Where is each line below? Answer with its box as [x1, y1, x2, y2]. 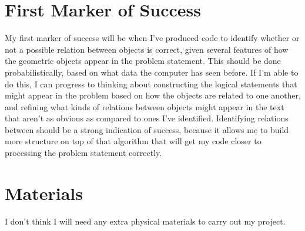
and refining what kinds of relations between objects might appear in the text [5, 100, 284, 113]
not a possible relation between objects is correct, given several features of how [5, 43, 289, 55]
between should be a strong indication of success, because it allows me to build [5, 123, 289, 135]
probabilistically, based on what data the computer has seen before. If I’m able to [5, 66, 299, 78]
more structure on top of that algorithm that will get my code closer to [5, 135, 262, 147]
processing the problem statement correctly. [5, 147, 162, 159]
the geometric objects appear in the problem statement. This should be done [5, 55, 281, 67]
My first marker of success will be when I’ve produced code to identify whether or [5, 32, 300, 44]
